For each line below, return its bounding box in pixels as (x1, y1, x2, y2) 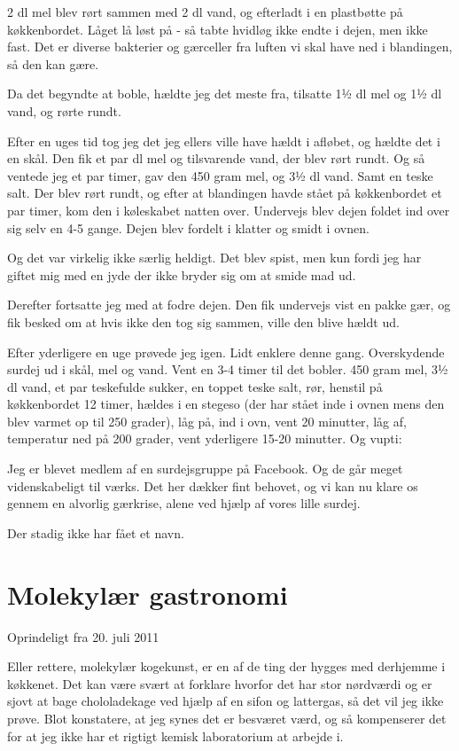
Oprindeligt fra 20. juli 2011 (7, 627, 159, 645)
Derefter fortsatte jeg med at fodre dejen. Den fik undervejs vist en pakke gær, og (7, 295, 451, 314)
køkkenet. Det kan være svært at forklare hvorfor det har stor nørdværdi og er (7, 674, 432, 692)
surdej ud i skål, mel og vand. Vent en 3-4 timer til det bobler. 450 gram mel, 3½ (7, 360, 448, 379)
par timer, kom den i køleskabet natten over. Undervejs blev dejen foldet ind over (7, 200, 450, 219)
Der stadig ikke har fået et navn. (7, 523, 184, 542)
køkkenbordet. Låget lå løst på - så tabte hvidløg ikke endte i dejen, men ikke (7, 20, 428, 38)
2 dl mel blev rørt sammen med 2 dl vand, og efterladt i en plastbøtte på (7, 3, 403, 20)
